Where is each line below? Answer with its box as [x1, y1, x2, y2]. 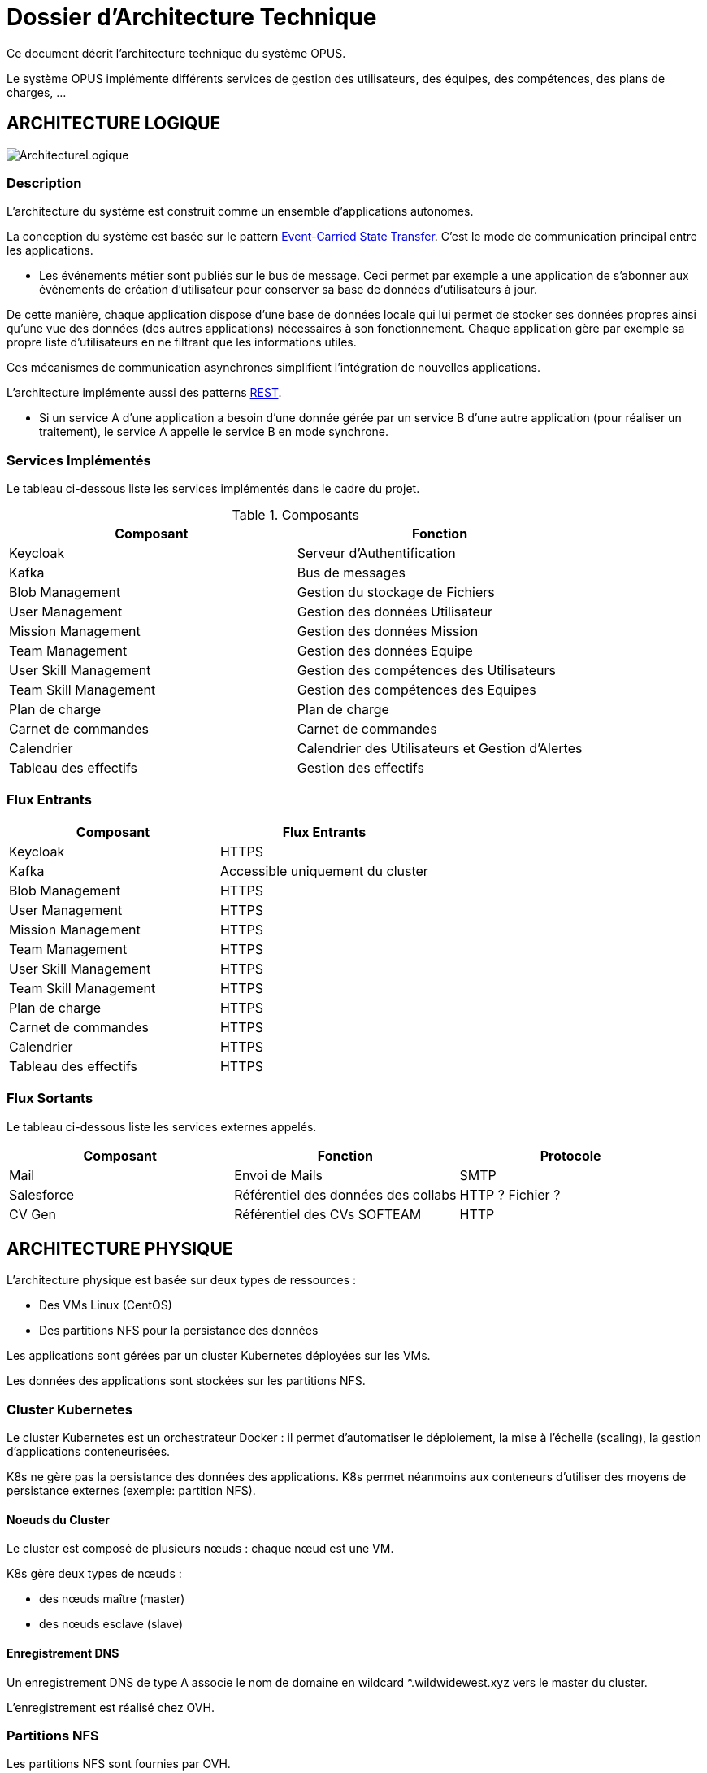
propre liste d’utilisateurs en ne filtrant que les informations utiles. [7, 335, 357, 350]
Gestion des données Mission [297, 623, 479, 640]
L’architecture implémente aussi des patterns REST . [7, 386, 282, 400]
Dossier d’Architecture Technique [7, 3, 377, 31]
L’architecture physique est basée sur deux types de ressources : [7, 1273, 357, 1287]
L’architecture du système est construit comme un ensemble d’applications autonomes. [7, 204, 474, 219]
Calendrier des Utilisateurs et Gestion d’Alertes [297, 740, 583, 757]
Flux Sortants [7, 1090, 93, 1107]
